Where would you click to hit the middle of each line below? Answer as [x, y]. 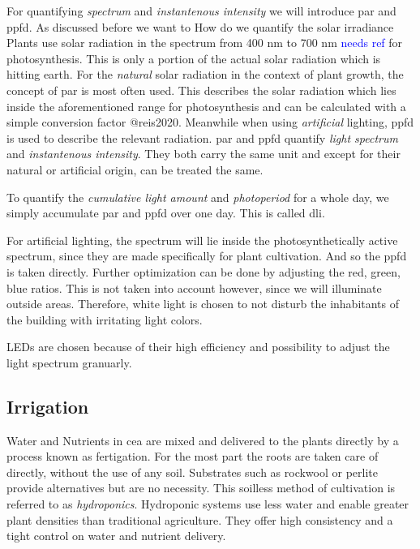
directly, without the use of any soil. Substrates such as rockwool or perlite [192, 472]
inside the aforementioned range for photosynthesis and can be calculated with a [206, 106]
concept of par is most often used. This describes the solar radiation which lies [201, 90]
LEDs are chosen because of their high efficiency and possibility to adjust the [198, 347]
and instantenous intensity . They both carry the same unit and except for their [204, 154]
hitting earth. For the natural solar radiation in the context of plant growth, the [205, 74]
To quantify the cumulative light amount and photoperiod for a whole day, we [198, 197]
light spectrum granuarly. [69, 362]
